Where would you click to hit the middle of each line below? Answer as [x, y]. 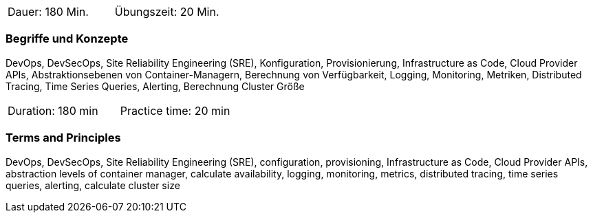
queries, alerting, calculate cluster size [93, 185]
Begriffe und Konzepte [67, 39]
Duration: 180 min [53, 110]
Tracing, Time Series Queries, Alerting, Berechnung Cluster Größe [155, 86]
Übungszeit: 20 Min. [167, 12]
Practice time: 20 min [175, 110]
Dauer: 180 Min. [48, 12]
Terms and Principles [63, 138]
